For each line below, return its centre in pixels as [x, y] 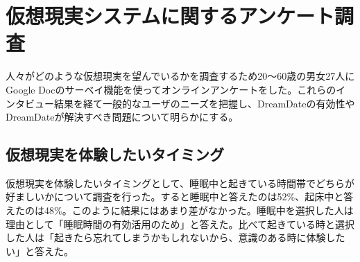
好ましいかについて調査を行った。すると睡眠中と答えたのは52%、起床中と [175, 196]
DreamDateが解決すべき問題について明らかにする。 [122, 117]
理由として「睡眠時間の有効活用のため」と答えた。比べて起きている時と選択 [180, 224]
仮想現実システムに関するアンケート [170, 16]
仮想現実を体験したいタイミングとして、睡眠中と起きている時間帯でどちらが [180, 183]
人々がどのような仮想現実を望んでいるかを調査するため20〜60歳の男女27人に [180, 76]
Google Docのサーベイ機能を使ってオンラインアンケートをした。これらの [171, 89]
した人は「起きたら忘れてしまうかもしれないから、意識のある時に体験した [175, 237]
